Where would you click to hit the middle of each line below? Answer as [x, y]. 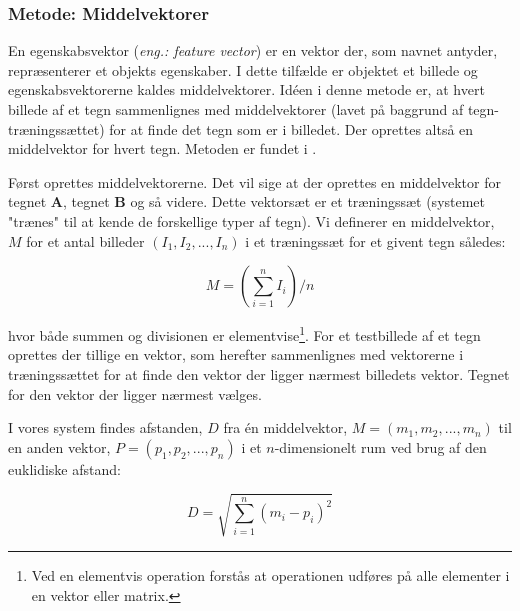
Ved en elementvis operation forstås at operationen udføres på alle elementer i [270, 574]
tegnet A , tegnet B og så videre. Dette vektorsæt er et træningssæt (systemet [247, 201]
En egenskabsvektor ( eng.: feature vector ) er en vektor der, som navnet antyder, [253, 50]
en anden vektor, [59, 446]
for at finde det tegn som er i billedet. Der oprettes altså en [291, 128]
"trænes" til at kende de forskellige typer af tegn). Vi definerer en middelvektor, [251, 220]
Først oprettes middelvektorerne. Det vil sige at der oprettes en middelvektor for [254, 181]
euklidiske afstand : [64, 468]
